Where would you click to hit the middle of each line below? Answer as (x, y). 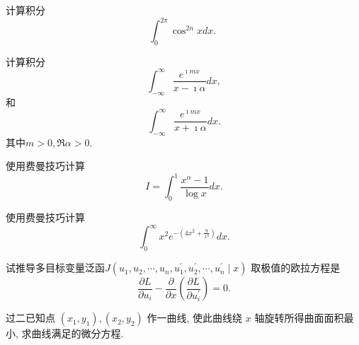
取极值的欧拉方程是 (296, 268)
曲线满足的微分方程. (78, 333)
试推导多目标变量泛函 (55, 268)
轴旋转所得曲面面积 (299, 318)
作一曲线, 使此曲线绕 (195, 318)
